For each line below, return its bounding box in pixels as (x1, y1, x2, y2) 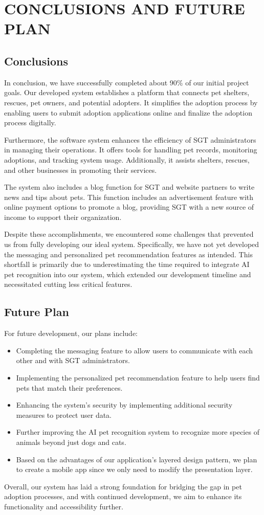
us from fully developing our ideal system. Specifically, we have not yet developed (4, 239, 259, 250)
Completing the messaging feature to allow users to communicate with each (16, 345, 253, 355)
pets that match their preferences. (16, 382, 123, 393)
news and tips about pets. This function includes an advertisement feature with (4, 191, 254, 202)
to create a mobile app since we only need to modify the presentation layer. (16, 464, 253, 475)
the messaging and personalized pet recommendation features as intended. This (4, 249, 253, 259)
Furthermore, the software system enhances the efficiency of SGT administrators (4, 134, 256, 145)
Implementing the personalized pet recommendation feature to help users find (16, 372, 260, 383)
